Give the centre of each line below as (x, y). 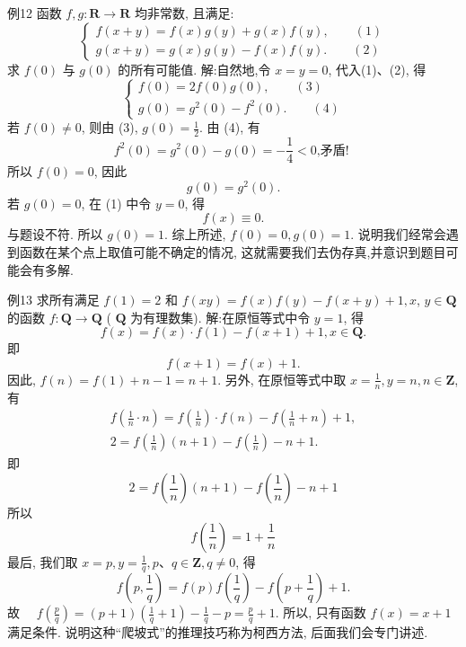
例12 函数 (35, 13)
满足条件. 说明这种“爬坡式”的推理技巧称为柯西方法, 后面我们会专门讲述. (218, 632)
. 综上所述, (195, 234)
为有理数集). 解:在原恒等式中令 (220, 317)
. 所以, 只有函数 (321, 612)
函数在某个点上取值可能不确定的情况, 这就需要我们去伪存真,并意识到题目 (233, 252)
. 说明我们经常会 (398, 234)
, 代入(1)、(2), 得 (377, 69)
